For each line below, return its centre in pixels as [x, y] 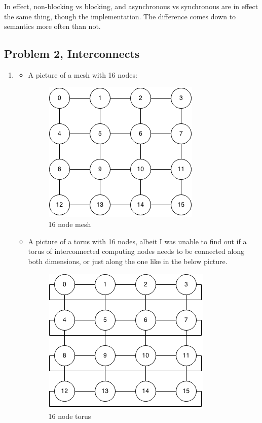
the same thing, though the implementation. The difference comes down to [120, 16]
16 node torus [70, 416]
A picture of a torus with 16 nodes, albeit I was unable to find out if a [137, 241]
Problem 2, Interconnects [72, 54]
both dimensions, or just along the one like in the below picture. [128, 261]
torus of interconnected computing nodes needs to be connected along [136, 251]
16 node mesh [70, 224]
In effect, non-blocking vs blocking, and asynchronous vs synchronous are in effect [131, 6]
